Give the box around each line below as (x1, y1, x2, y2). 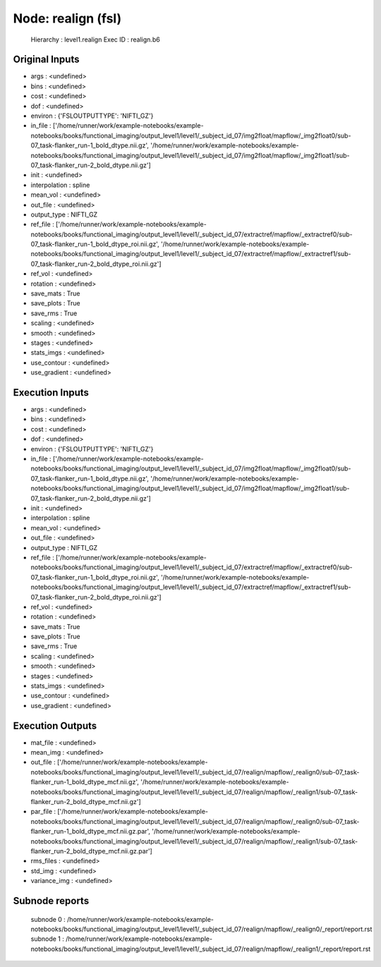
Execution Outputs (13, 719, 97, 731)
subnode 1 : (30, 935, 65, 943)
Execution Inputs (13, 387, 90, 399)
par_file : (30, 808, 56, 816)
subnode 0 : (30, 915, 66, 923)
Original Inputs (13, 54, 80, 66)
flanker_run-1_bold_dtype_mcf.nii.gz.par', (30, 827, 151, 836)
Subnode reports (13, 894, 90, 906)
